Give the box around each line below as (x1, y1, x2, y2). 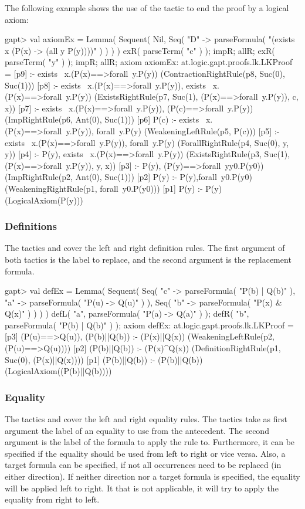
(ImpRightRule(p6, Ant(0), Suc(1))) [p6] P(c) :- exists (5, 113, 199, 125)
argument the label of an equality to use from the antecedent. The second (5, 424, 269, 436)
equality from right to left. (5, 493, 100, 505)
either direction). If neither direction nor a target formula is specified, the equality (5, 470, 300, 483)
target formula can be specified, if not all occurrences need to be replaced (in (5, 459, 282, 471)
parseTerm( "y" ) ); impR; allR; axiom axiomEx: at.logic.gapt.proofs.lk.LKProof (5, 56, 293, 68)
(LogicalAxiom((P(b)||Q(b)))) (5, 365, 112, 377)
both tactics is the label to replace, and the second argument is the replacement (5, 253, 292, 265)
